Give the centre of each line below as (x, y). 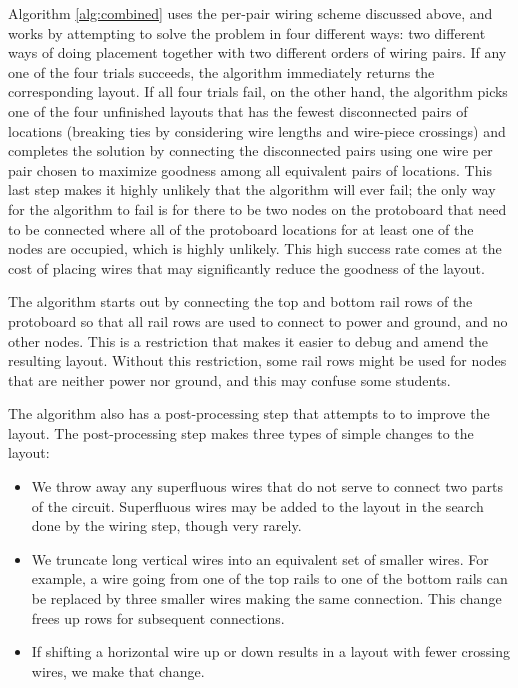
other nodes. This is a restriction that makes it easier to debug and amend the (248, 340)
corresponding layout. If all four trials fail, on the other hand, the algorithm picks (258, 91)
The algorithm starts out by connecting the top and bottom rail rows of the (240, 301)
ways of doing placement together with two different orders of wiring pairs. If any (257, 52)
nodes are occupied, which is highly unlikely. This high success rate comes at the (255, 248)
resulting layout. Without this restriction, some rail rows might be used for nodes (257, 360)
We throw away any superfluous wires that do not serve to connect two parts (267, 486)
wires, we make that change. (118, 670)
